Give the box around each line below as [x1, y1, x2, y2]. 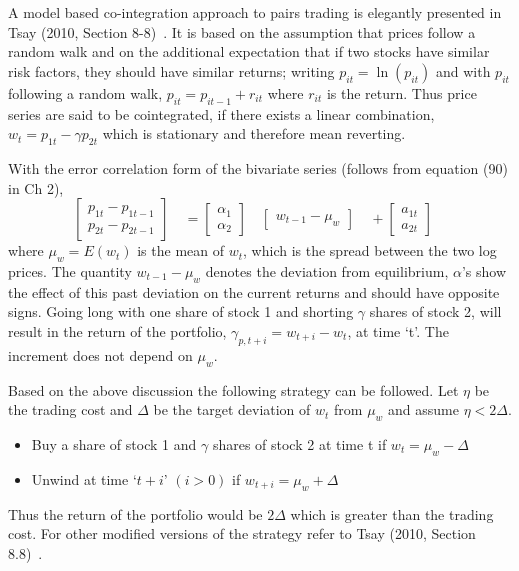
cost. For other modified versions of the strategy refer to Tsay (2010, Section [8, 523, 476, 544]
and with [435, 60, 491, 81]
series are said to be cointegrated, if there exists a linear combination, [8, 103, 435, 124]
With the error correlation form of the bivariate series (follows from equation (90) [8, 157, 508, 178]
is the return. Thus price [326, 82, 477, 103]
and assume [388, 399, 459, 420]
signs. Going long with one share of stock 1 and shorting [8, 301, 354, 322]
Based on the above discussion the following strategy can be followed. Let [8, 379, 459, 400]
